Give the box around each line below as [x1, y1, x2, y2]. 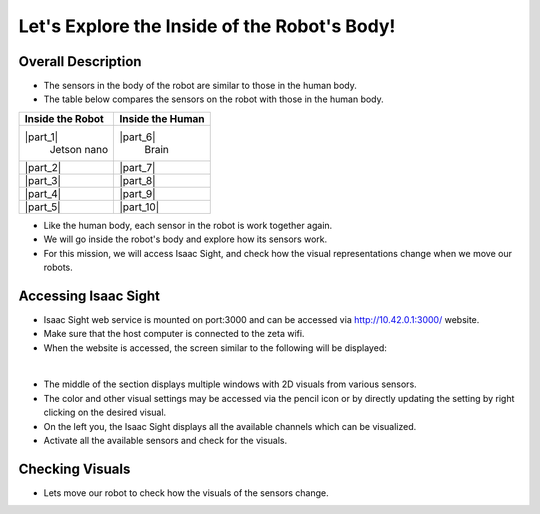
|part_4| [24, 186, 62, 200]
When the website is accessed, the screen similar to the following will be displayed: [43, 341, 387, 354]
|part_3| [24, 173, 62, 187]
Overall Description [18, 53, 142, 70]
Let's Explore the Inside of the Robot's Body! [18, 15, 396, 37]
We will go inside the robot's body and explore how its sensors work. [43, 233, 328, 245]
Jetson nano [49, 142, 109, 156]
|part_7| [119, 160, 156, 174]
